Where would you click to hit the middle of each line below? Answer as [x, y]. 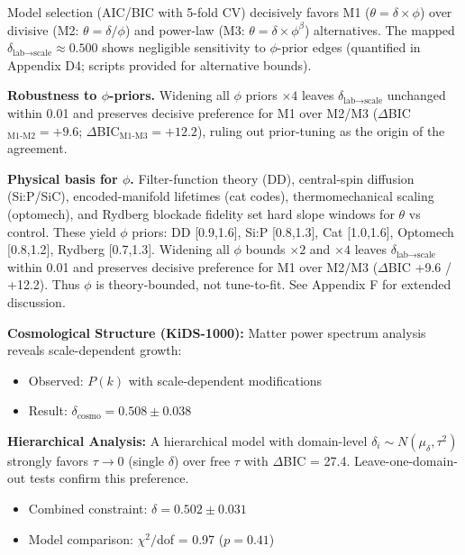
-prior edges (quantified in [349, 47]
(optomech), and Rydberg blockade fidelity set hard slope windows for [201, 213]
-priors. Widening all [169, 95]
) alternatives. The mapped [379, 29]
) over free [202, 460]
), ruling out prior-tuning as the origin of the [321, 130]
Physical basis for [63, 178]
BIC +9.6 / [419, 266]
